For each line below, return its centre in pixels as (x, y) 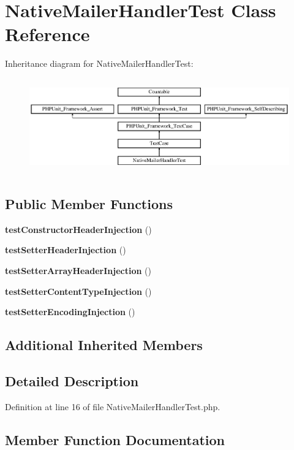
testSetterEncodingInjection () (70, 312)
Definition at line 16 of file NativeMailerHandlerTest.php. (113, 406)
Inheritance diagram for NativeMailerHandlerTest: (99, 63)
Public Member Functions (89, 203)
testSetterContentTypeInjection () (78, 291)
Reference (47, 34)
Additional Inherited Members (104, 345)
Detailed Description (72, 380)
